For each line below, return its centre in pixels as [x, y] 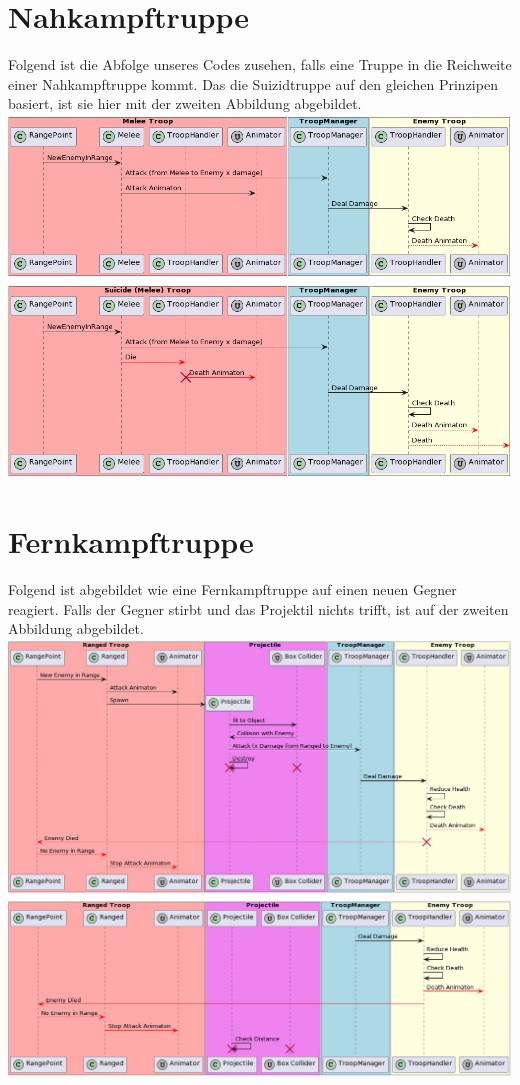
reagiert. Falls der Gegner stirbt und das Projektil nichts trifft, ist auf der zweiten [258, 608]
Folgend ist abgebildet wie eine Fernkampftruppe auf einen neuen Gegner [232, 589]
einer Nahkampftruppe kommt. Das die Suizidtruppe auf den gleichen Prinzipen [253, 83]
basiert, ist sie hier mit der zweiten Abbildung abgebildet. [185, 103]
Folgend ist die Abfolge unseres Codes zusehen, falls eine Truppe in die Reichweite [260, 64]
